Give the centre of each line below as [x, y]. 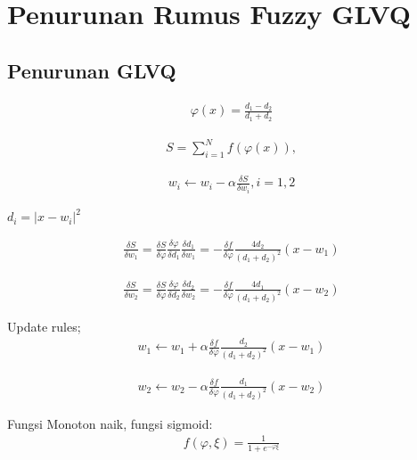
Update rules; [44, 326]
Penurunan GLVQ [92, 70]
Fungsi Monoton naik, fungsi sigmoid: [110, 423]
